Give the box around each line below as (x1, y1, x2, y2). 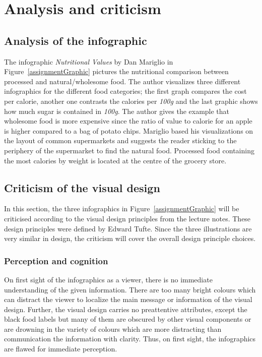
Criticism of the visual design (4, 180, 160, 195)
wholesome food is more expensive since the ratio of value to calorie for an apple (4, 115, 252, 126)
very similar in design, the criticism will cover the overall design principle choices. (4, 233, 256, 244)
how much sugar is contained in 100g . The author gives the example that (4, 105, 230, 116)
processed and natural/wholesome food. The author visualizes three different (4, 76, 241, 86)
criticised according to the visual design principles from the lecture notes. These (4, 213, 251, 223)
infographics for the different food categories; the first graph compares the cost (4, 86, 247, 96)
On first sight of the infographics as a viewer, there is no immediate (4, 274, 213, 284)
